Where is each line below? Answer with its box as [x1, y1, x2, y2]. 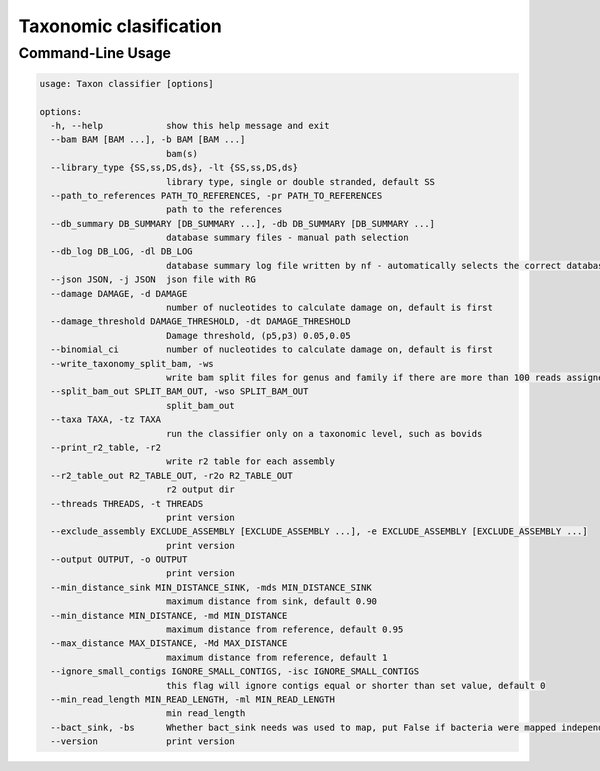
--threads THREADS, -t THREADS [50, 498, 204, 509]
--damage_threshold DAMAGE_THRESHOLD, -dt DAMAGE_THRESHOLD [50, 316, 351, 327]
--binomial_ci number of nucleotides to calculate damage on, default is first [50, 344, 494, 355]
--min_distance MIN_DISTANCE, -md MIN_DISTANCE [50, 610, 288, 621]
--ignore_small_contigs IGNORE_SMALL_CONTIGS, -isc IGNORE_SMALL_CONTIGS [50, 666, 420, 677]
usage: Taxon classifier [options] [39, 78, 214, 89]
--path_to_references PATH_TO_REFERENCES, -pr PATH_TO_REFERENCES [50, 190, 383, 201]
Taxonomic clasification [18, 15, 222, 37]
